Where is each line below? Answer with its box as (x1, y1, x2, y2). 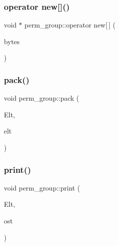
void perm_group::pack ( (4, 93, 79, 103)
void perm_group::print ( (4, 182, 80, 192)
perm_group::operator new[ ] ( (24, 20, 116, 30)
